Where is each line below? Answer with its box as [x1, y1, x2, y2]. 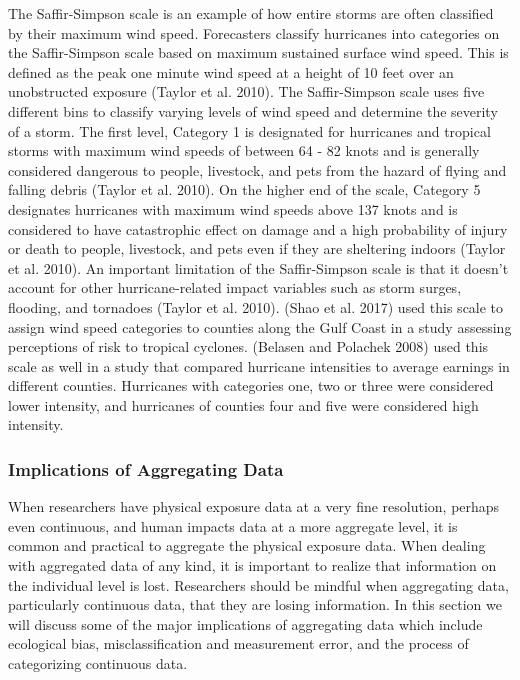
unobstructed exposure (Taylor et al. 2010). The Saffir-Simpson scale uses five [8, 81, 485, 102]
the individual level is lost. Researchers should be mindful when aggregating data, [8, 574, 509, 595]
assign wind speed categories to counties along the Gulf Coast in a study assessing [8, 316, 512, 337]
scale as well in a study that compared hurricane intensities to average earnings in [8, 355, 510, 376]
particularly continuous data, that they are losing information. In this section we [8, 594, 503, 615]
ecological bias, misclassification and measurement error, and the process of [8, 633, 469, 654]
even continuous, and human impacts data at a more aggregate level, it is [8, 515, 458, 536]
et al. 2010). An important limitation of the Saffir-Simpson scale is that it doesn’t [8, 257, 509, 278]
